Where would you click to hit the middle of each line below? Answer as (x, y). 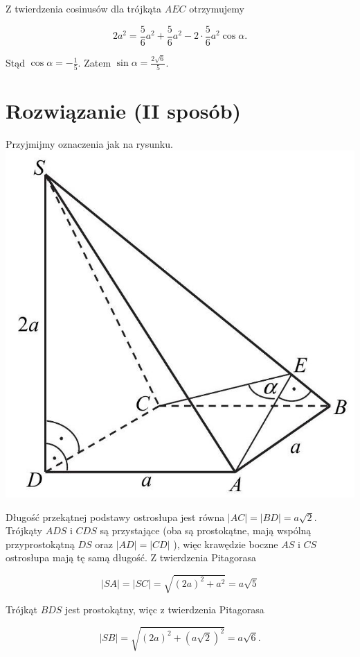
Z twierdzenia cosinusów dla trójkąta (84, 8)
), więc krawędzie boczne (226, 544)
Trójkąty (24, 530)
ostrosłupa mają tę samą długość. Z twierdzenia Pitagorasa (131, 557)
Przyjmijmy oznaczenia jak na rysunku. (89, 143)
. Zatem (94, 62)
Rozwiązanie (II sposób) (124, 110)
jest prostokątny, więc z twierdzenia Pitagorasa (165, 609)
